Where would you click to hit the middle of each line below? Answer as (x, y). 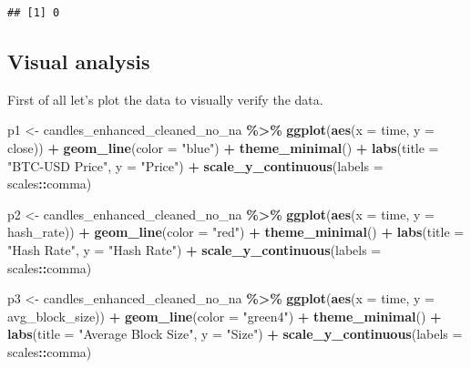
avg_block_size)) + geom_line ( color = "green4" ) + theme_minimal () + (225, 316)
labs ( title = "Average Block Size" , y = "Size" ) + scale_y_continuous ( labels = (235, 334)
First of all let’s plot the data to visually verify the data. (165, 99)
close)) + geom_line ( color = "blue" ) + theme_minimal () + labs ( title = (223, 147)
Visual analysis (79, 61)
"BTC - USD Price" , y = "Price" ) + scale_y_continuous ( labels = (195, 165)
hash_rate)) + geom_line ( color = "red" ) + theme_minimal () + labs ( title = (236, 232)
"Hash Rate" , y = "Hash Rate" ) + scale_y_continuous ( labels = (195, 249)
